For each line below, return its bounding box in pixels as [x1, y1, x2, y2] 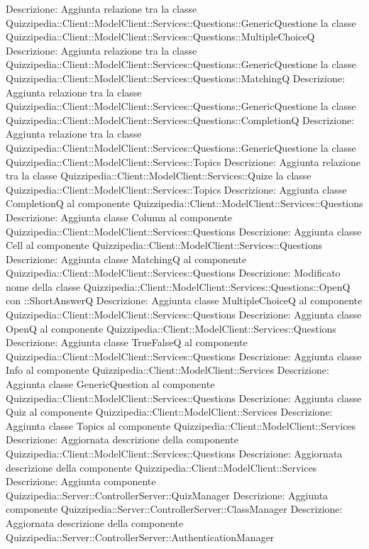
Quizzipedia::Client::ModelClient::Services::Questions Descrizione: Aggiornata [6, 446, 343, 460]
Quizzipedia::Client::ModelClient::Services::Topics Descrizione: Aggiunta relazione [6, 154, 360, 169]
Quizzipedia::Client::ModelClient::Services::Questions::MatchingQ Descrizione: [6, 70, 345, 85]
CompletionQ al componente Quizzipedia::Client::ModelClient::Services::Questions [6, 196, 363, 211]
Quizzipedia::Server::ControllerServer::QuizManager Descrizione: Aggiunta [6, 487, 329, 502]
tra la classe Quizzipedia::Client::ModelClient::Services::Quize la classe [6, 168, 312, 183]
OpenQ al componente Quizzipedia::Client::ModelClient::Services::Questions [6, 321, 336, 335]
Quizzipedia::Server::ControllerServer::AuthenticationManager [6, 529, 275, 544]
